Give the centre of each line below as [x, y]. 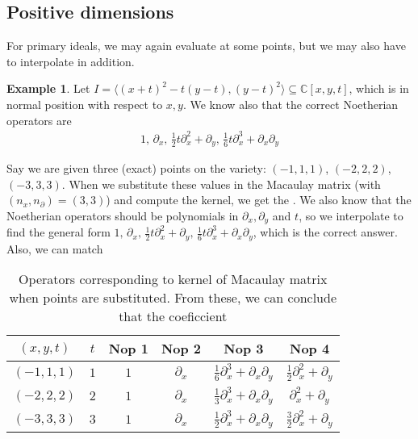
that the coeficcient [173, 316]
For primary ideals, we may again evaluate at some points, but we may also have [206, 46]
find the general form [59, 232]
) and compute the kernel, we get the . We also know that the [259, 200]
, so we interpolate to [351, 215]
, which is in [379, 88]
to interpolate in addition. [71, 61]
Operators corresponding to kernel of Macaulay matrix [173, 279]
